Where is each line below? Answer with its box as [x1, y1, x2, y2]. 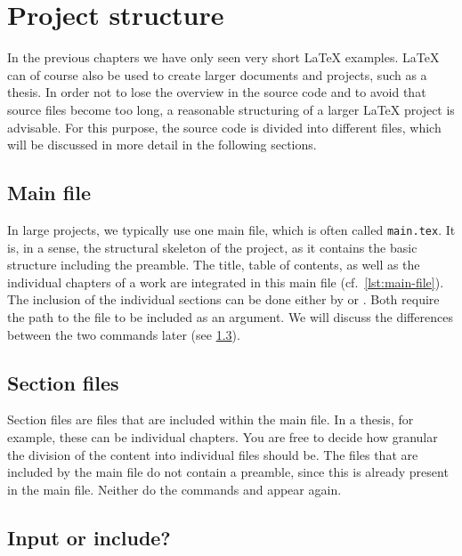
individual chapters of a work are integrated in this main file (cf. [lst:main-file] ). [7, 272, 444, 291]
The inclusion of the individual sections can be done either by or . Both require [7, 290, 440, 309]
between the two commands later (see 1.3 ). [7, 325, 240, 343]
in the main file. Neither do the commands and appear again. [7, 479, 342, 498]
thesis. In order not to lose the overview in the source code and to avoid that [7, 83, 426, 101]
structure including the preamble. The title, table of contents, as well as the [7, 255, 420, 274]
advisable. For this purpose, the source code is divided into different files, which [7, 117, 442, 136]
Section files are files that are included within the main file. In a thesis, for [7, 410, 414, 429]
